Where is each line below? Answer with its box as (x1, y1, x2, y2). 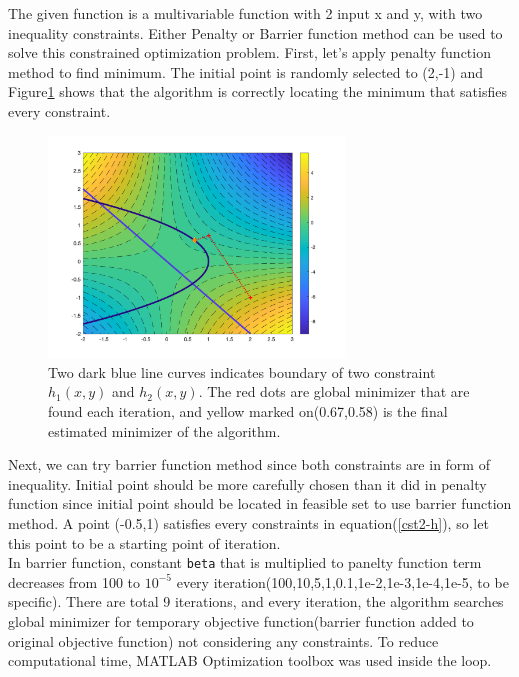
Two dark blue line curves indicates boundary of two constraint (48, 361, 436, 382)
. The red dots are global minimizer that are (198, 381, 470, 402)
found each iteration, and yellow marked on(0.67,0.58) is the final (48, 400, 448, 421)
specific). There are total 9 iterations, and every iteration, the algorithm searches (8, 591, 504, 612)
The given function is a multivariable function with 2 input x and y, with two (8, 3, 483, 23)
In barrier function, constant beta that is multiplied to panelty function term (8, 552, 482, 573)
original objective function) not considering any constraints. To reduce (8, 630, 439, 651)
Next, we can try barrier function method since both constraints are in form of (8, 454, 490, 475)
